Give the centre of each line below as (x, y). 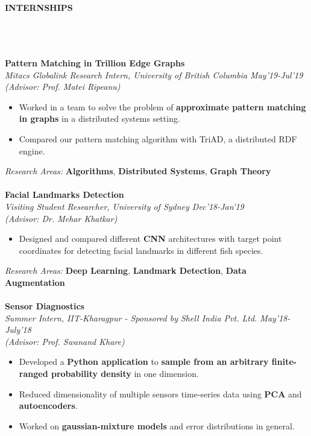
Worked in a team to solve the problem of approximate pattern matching (162, 106)
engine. (32, 150)
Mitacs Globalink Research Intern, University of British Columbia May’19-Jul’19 (154, 74)
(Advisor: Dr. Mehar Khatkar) (61, 218)
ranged (33, 374)
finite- (284, 362)
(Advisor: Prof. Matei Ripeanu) (63, 87)
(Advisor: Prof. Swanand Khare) (65, 341)
